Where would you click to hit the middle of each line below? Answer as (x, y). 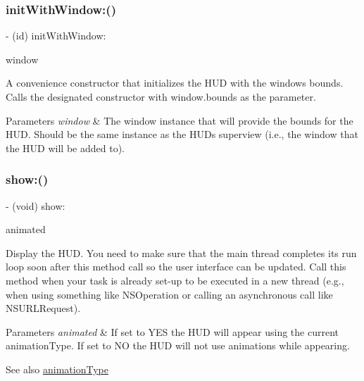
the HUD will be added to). (65, 148)
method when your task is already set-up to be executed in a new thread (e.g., (175, 280)
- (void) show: (36, 205)
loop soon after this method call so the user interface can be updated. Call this (176, 267)
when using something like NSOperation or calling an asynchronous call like (169, 294)
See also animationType (57, 369)
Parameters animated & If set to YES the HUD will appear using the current (172, 331)
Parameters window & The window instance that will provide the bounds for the (180, 120)
